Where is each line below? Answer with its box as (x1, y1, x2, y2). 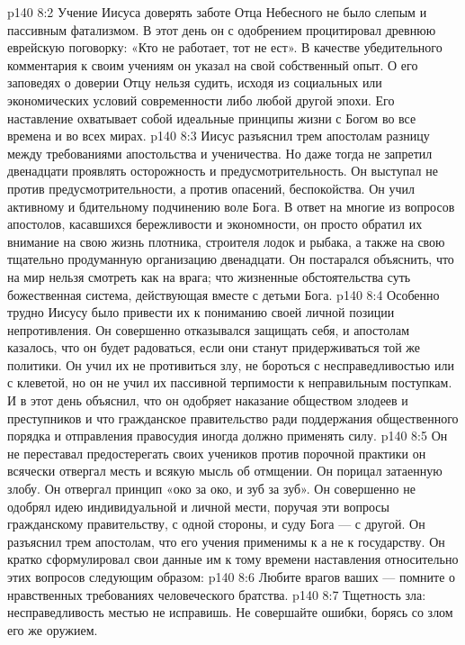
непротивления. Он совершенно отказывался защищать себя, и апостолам (7, 320, 410, 339)
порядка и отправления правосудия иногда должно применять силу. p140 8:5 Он (7, 426, 448, 445)
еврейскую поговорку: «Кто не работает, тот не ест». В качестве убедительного (7, 38, 443, 57)
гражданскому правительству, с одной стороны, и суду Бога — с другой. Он (7, 514, 425, 533)
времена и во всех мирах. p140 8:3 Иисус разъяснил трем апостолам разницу (7, 126, 430, 145)
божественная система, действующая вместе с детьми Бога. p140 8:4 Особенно (7, 285, 440, 304)
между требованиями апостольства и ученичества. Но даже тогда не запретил (7, 143, 433, 162)
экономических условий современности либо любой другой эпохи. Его (7, 90, 395, 109)
